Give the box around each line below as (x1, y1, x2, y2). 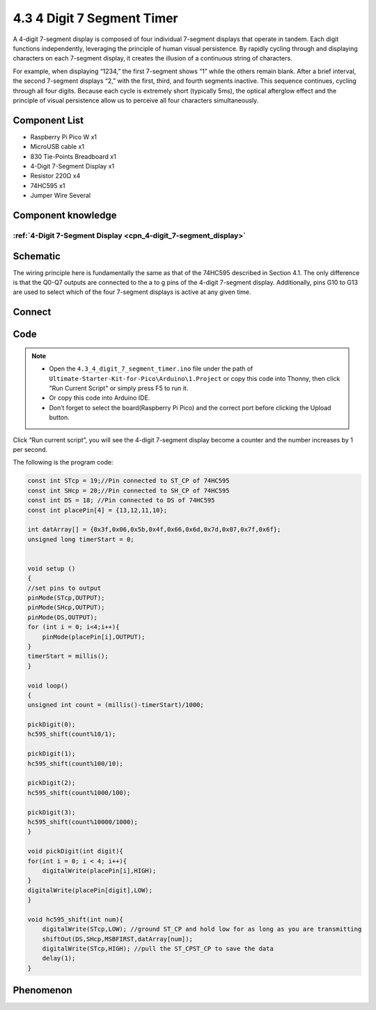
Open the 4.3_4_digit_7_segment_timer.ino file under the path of (49, 364, 253, 373)
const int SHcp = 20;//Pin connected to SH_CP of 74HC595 (27, 486, 230, 495)
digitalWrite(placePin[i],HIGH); (42, 867, 157, 874)
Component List (13, 114, 84, 126)
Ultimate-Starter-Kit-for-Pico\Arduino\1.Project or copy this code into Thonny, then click (49, 374, 340, 382)
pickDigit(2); (27, 779, 76, 787)
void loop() (27, 681, 69, 690)
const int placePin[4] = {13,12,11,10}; (27, 506, 167, 514)
